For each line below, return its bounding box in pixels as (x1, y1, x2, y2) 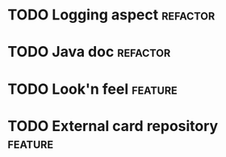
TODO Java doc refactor (7, 43, 171, 62)
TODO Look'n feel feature (7, 79, 178, 98)
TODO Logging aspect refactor (7, 6, 216, 24)
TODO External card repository (7, 117, 219, 135)
